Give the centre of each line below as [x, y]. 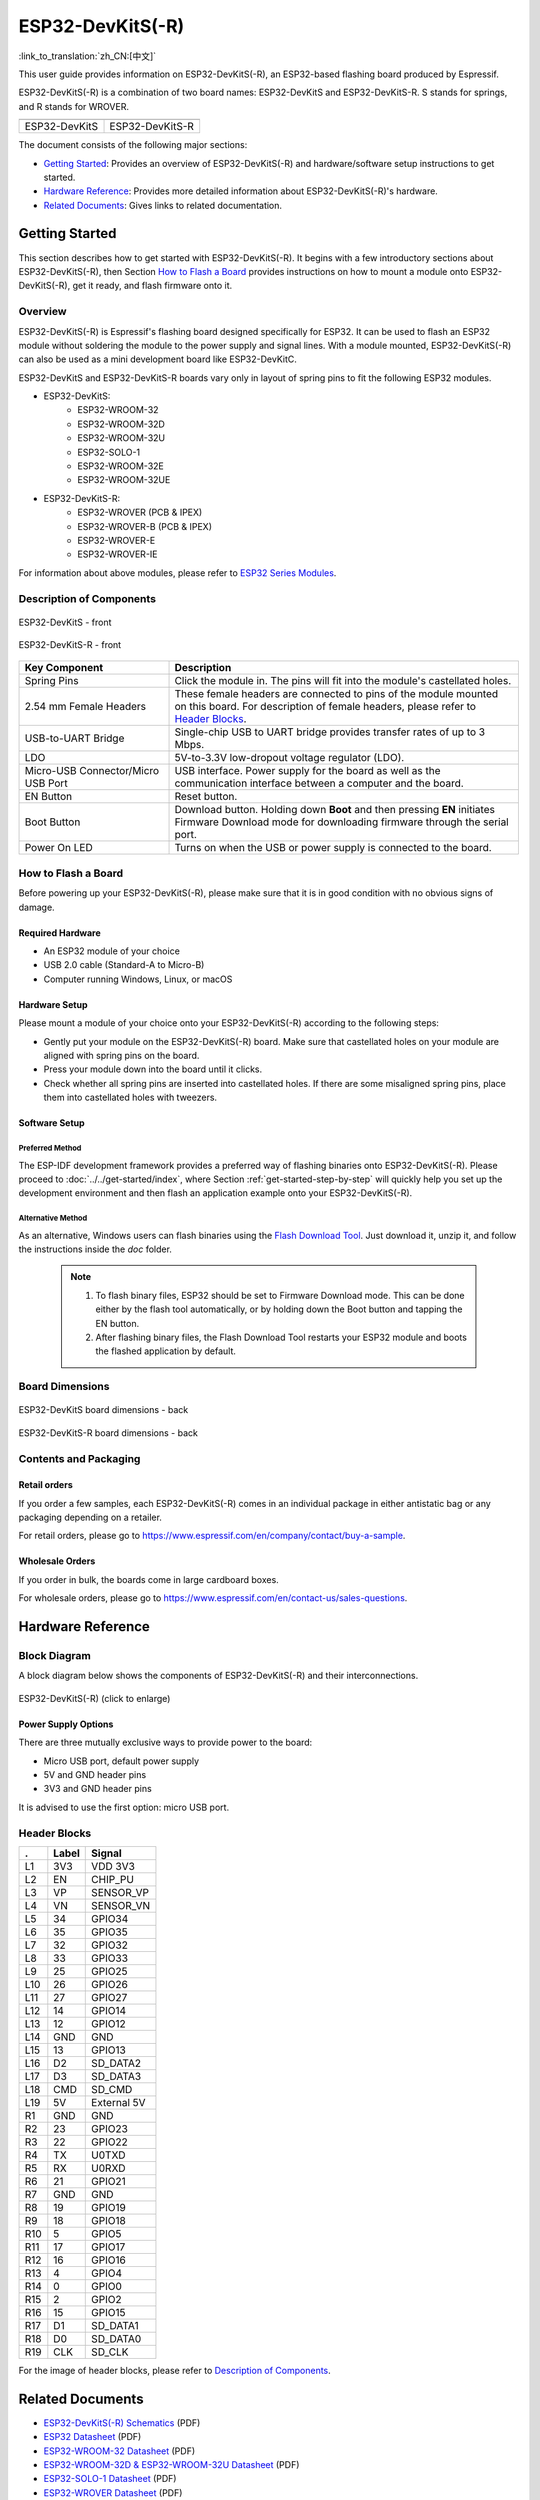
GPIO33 [110, 1958]
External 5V [118, 2102]
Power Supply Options [66, 1724]
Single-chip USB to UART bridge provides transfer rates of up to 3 [329, 732]
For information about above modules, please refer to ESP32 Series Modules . [177, 572]
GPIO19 [109, 2207]
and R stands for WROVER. [74, 106]
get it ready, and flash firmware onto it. [152, 286]
